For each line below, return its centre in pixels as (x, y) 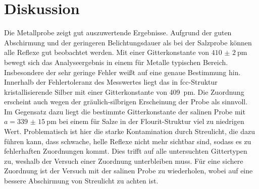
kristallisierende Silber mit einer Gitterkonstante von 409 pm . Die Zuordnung (124, 91)
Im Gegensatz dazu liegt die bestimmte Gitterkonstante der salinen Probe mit (125, 111)
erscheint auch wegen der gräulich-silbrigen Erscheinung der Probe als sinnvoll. (126, 102)
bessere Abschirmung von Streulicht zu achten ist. (81, 181)
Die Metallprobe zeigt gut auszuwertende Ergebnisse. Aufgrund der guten (118, 33)
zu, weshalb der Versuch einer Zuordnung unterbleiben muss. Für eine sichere (124, 161)
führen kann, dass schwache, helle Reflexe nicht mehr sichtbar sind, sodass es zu (128, 141)
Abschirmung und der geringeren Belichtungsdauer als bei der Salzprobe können (128, 42)
